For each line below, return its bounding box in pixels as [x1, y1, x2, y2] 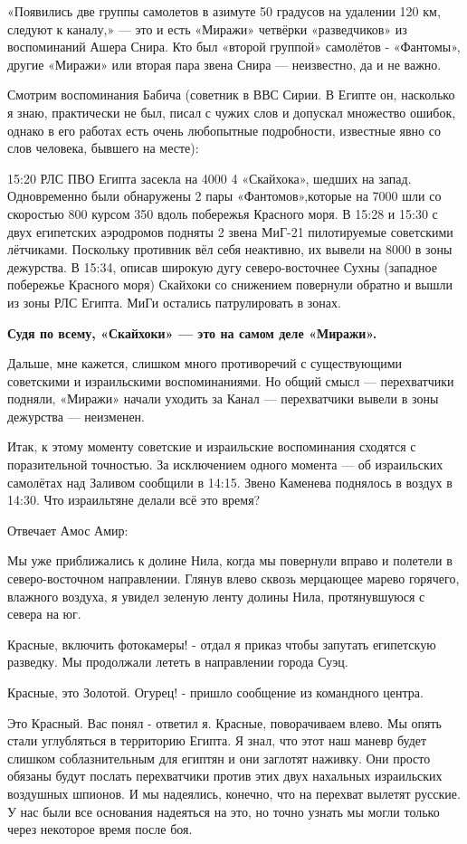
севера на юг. [7, 604, 81, 623]
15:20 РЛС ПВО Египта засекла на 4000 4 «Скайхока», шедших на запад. [7, 168, 412, 187]
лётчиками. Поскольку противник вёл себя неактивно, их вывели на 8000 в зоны [7, 240, 453, 259]
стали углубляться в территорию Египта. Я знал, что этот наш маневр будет [7, 731, 427, 750]
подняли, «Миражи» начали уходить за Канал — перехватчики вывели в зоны [7, 389, 439, 408]
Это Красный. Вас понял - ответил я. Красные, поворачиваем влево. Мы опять [7, 713, 442, 732]
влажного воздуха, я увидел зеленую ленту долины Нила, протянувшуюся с [7, 586, 425, 605]
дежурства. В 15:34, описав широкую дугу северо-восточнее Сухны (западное [7, 257, 437, 276]
